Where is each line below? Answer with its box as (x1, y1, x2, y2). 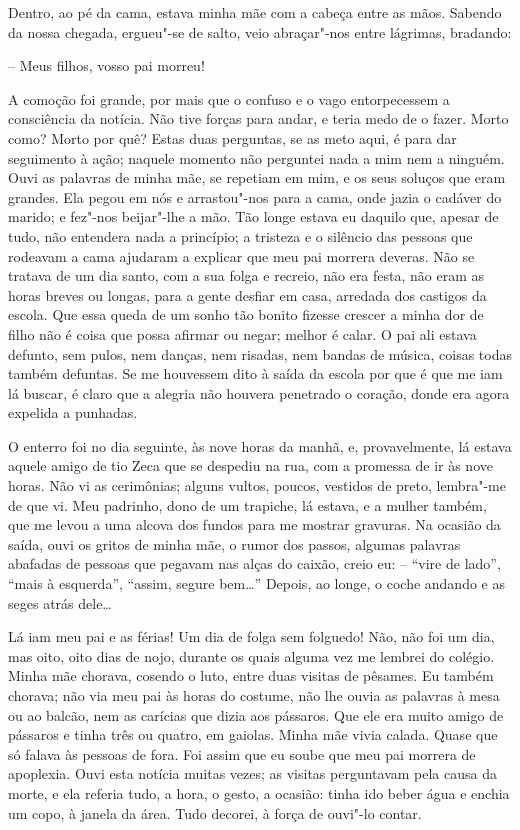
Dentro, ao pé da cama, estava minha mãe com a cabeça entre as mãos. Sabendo (8, 2, 502, 22)
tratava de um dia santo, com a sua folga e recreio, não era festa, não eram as (8, 265, 485, 286)
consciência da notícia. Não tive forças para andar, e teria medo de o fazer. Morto (8, 108, 509, 129)
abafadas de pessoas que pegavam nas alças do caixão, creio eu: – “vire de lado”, (8, 553, 501, 574)
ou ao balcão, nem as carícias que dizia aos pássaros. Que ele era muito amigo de (8, 704, 504, 725)
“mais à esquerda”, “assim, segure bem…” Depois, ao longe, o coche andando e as (8, 573, 505, 594)
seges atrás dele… (8, 592, 112, 613)
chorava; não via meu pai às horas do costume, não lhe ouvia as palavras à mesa (8, 685, 500, 705)
